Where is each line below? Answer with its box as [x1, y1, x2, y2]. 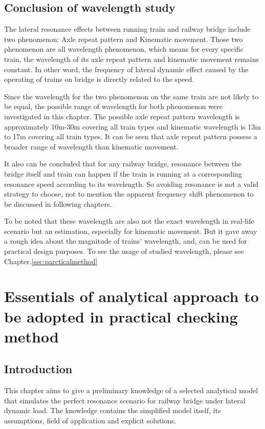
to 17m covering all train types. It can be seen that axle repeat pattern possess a [4, 131, 257, 142]
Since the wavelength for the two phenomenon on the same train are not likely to [4, 91, 259, 101]
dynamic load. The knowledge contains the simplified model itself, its [4, 405, 221, 416]
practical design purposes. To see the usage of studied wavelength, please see [4, 246, 244, 256]
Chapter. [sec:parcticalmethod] [4, 255, 98, 266]
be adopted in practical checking [4, 306, 238, 327]
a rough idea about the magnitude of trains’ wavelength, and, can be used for [4, 235, 247, 246]
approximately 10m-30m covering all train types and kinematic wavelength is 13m [4, 121, 261, 132]
